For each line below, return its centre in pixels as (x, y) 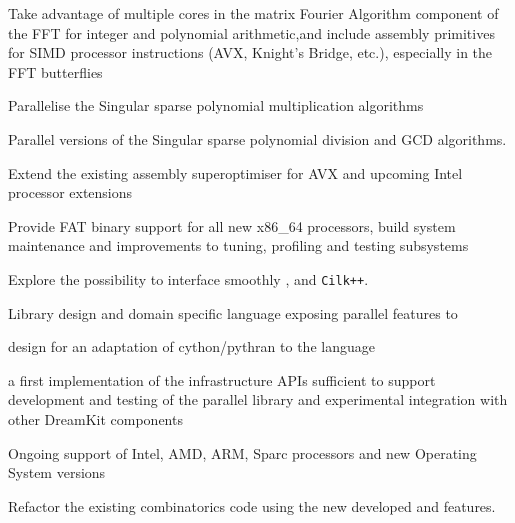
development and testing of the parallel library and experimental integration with (258, 399)
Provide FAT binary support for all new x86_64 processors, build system (232, 225)
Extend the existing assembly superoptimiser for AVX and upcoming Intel (235, 172)
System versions (57, 472)
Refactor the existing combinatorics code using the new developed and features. (252, 505)
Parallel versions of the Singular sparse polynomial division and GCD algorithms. (257, 138)
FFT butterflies (55, 71)
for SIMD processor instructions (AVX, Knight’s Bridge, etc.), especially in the (250, 52)
